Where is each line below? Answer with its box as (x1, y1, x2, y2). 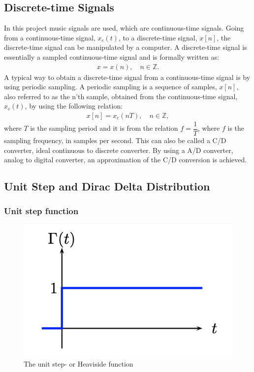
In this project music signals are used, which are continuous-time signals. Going (4, 23, 244, 33)
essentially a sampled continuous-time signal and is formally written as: (4, 51, 219, 62)
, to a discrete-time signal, (118, 32, 197, 42)
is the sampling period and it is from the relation (30, 123, 178, 133)
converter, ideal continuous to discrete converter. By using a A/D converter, (4, 145, 233, 155)
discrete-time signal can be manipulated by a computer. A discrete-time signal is (4, 42, 247, 52)
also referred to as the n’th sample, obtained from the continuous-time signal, (4, 91, 238, 101)
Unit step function (4, 204, 79, 217)
